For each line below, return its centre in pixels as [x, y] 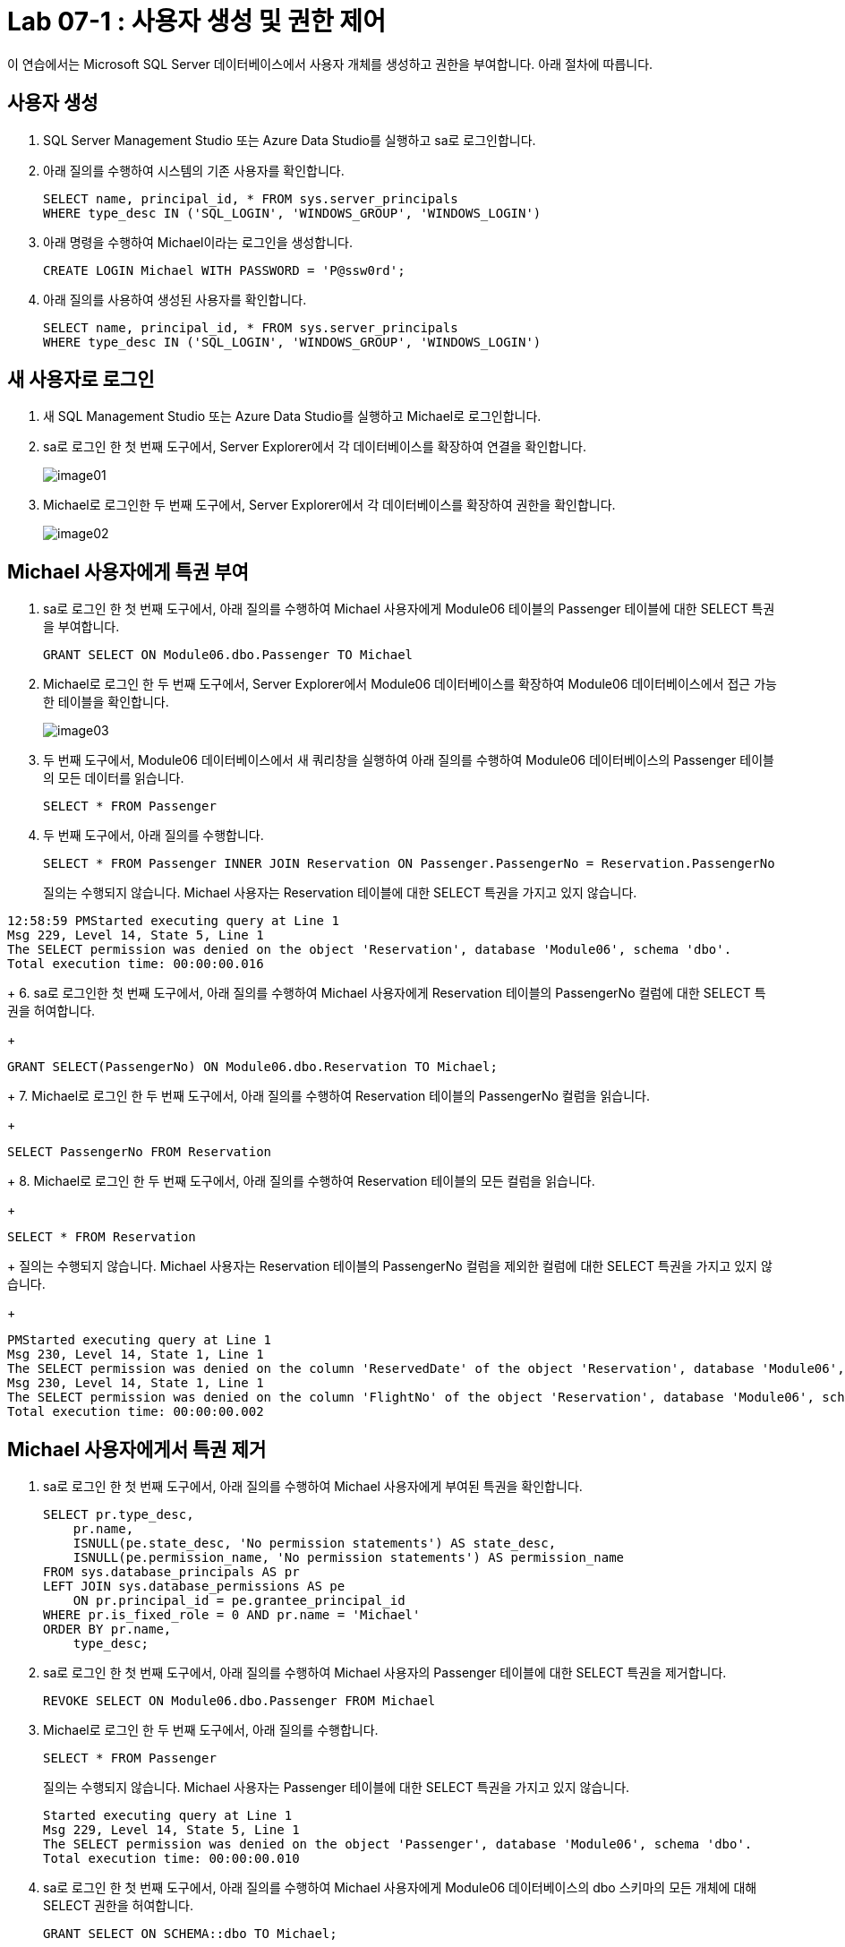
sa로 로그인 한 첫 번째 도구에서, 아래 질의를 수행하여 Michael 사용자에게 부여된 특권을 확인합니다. [313, 1487]
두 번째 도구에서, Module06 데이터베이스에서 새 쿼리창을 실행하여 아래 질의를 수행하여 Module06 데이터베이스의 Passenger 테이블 [409, 760]
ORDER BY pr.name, [107, 1630]
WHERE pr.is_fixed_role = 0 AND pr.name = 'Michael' [232, 1615]
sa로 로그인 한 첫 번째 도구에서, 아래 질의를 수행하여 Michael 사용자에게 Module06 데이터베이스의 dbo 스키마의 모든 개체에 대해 [400, 1888]
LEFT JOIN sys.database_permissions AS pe [194, 1587]
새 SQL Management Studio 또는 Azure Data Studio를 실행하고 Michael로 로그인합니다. [292, 416]
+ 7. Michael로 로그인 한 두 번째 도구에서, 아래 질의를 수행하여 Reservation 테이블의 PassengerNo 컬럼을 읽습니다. [329, 1096]
